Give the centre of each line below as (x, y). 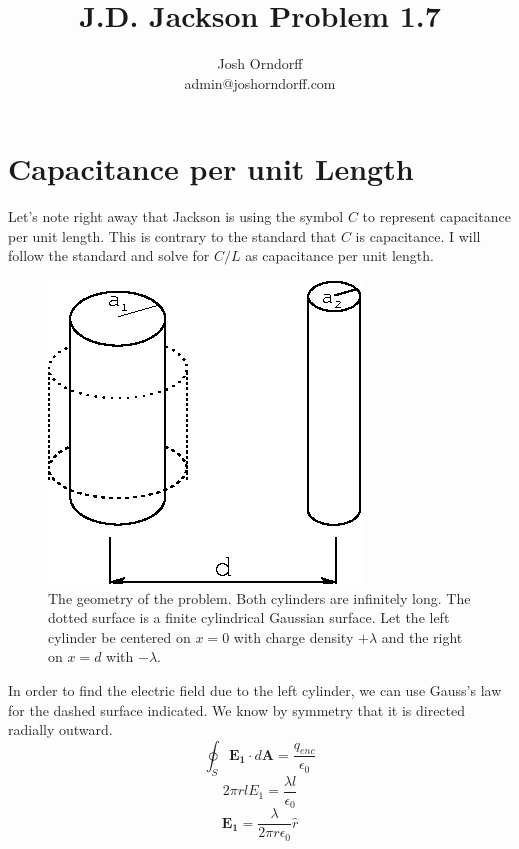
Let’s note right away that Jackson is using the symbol (176, 216)
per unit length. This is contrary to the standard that (172, 235)
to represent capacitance (436, 216)
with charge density (293, 636)
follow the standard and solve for (109, 255)
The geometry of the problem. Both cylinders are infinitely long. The (259, 597)
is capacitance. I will (418, 235)
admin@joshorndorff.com (260, 82)
